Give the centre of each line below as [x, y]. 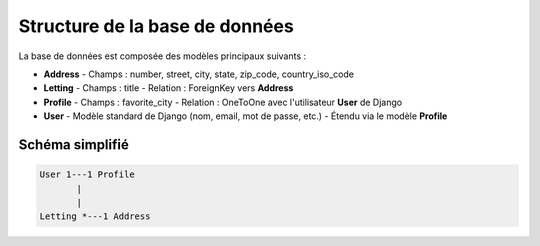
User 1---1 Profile [87, 174]
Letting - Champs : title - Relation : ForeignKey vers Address [168, 88]
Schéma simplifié [73, 144]
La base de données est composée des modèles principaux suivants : [162, 56]
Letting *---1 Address [95, 216]
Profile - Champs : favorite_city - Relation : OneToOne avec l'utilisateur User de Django [223, 102]
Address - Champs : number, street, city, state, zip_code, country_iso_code [199, 74]
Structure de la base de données [156, 26]
